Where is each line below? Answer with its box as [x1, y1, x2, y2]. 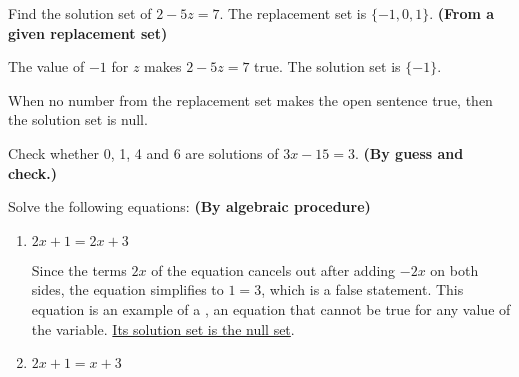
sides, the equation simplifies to [31, 279, 224, 300]
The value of [8, 56, 85, 77]
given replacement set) [8, 22, 168, 43]
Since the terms [31, 259, 127, 280]
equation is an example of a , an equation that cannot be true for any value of [31, 298, 511, 319]
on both [430, 259, 479, 280]
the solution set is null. [8, 109, 148, 130]
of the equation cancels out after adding [151, 259, 396, 280]
